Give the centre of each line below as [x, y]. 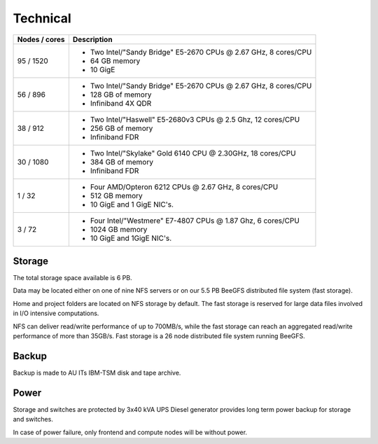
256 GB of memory [121, 128]
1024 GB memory [119, 229]
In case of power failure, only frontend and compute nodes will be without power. [130, 432]
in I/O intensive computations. [56, 313]
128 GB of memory [121, 95]
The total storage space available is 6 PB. [72, 278]
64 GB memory [115, 61]
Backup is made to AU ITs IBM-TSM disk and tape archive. [97, 373]
